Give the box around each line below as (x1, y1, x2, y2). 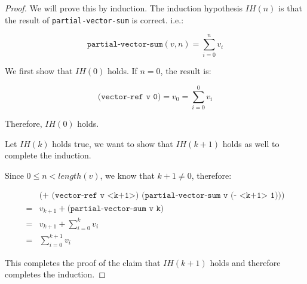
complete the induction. (5, 149, 91, 161)
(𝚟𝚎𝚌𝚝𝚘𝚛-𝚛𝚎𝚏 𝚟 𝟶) (97, 92, 161, 101)
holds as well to (222, 137, 280, 149)
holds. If (107, 65, 137, 77)
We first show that (5, 65, 73, 77)
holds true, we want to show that (52, 137, 173, 149)
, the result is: (160, 65, 211, 77)
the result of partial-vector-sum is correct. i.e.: (5, 13, 184, 26)
